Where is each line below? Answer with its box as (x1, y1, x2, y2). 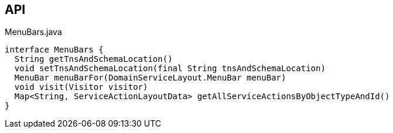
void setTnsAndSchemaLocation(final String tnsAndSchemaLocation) (14, 64, 326, 73)
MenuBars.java (5, 27, 62, 37)
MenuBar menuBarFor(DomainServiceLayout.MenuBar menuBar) (14, 73, 286, 83)
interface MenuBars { (5, 45, 104, 55)
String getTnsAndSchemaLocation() (14, 54, 173, 64)
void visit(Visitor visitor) (14, 82, 148, 92)
